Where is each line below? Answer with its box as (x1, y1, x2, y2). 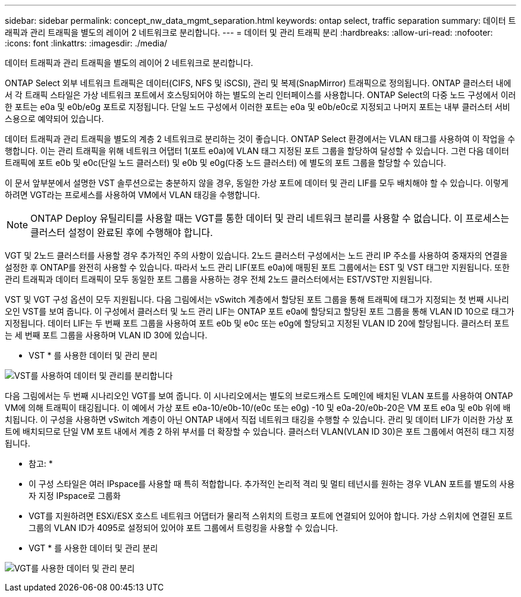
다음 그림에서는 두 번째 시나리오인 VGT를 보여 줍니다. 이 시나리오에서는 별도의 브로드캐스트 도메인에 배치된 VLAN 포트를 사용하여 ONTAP (5, 391, 513, 401)
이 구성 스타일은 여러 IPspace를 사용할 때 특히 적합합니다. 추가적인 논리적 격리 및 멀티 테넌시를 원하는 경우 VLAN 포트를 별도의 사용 (29, 479, 515, 489)
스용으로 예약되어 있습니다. (5, 114, 104, 124)
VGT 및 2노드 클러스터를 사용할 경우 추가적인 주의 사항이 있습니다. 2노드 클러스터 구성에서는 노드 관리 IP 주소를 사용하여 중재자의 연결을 (5, 250, 508, 260)
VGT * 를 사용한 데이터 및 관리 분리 (29, 543, 158, 553)
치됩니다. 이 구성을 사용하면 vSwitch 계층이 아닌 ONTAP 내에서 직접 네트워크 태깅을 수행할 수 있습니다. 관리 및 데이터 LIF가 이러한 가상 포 (5, 414, 513, 425)
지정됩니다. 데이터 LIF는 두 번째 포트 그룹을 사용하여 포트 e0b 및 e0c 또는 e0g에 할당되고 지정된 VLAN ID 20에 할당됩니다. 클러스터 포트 (5, 318, 510, 328)
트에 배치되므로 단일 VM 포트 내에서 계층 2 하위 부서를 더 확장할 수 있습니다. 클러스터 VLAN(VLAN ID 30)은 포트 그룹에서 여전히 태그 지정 (5, 426, 514, 436)
